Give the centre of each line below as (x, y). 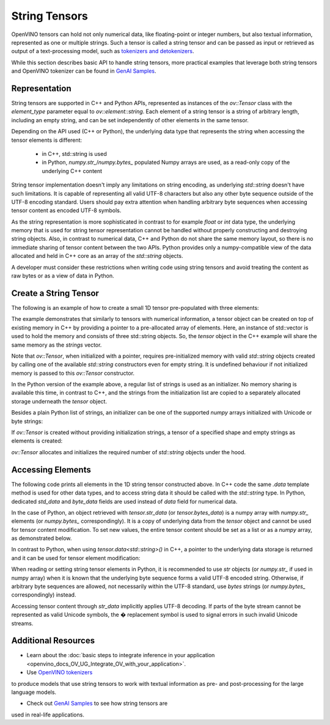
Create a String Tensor (55, 293)
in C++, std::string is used (74, 153)
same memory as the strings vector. (57, 345)
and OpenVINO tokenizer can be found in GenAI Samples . (84, 71)
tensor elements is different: (47, 140)
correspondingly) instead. (44, 595)
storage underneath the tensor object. (59, 401)
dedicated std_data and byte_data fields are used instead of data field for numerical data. (124, 501)
